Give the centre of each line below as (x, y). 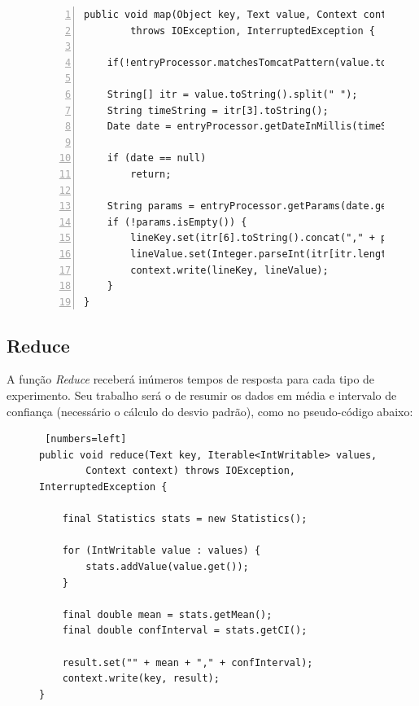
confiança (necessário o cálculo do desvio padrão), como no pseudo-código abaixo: (210, 411)
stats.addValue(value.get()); (167, 567)
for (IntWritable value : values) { (161, 551)
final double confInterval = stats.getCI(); (185, 631)
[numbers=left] (86, 439)
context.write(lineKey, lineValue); (229, 270)
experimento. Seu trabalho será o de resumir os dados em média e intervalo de (202, 395)
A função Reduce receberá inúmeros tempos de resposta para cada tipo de (191, 379)
